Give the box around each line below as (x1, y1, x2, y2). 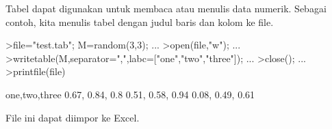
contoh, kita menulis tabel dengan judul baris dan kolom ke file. (5, 14, 274, 29)
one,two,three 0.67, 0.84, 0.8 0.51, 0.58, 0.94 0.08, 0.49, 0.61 (5, 87, 255, 101)
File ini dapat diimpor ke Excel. (5, 110, 140, 124)
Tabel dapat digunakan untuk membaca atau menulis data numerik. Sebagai (5, 1, 327, 15)
